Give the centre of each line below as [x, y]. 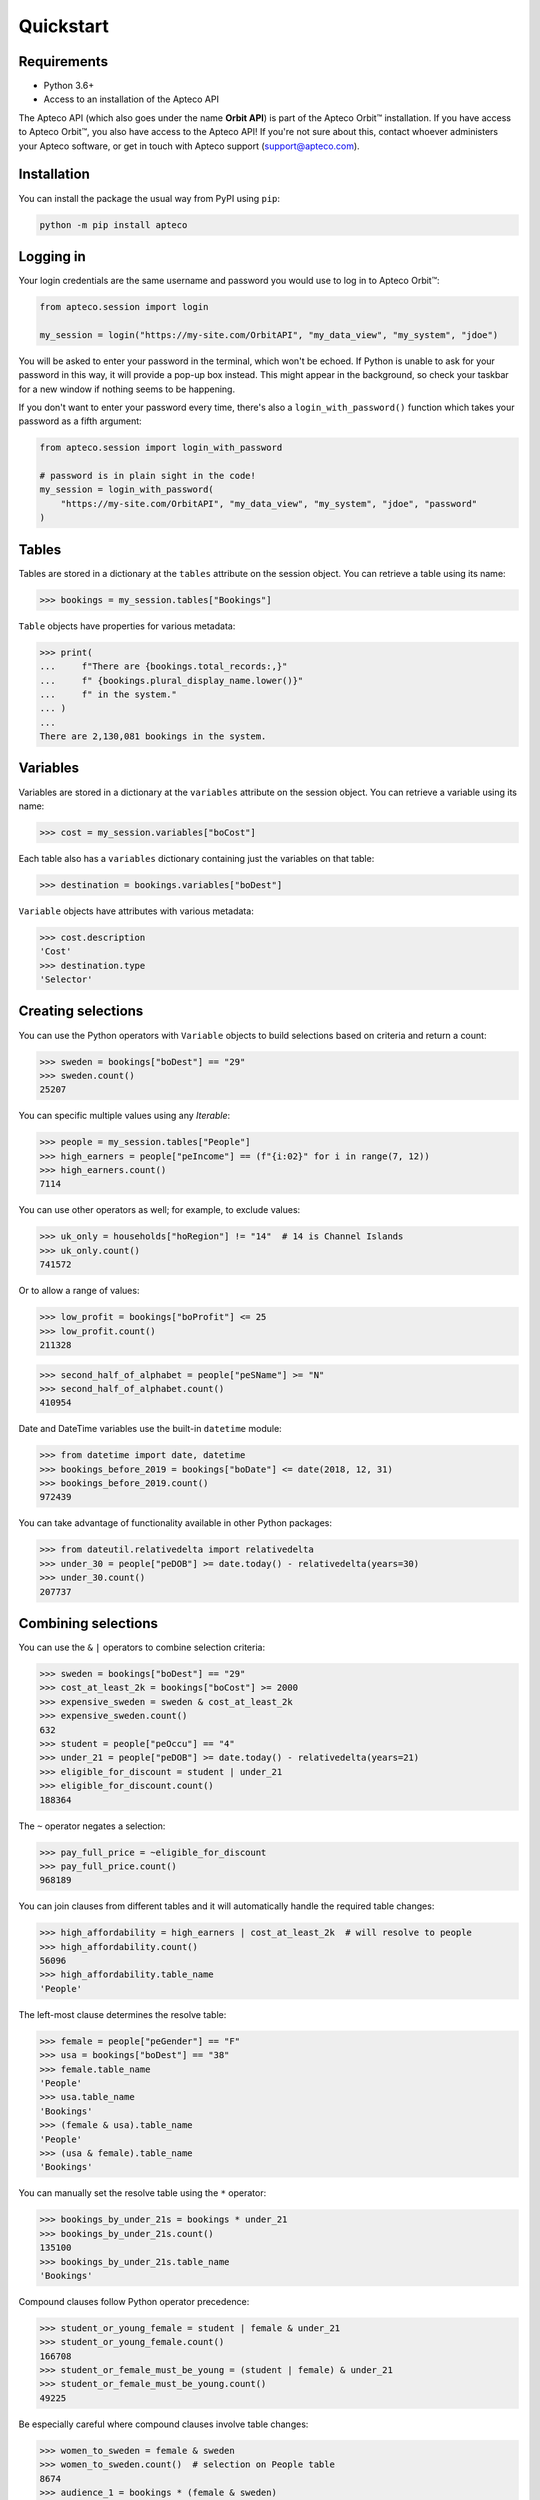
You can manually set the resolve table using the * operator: [142, 2193]
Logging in [52, 256]
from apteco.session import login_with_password [161, 448]
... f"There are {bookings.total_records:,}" [163, 666]
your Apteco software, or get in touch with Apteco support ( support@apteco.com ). [189, 146]
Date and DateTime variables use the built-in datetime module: [150, 1429]
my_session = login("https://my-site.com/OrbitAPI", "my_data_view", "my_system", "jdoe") [269, 334]
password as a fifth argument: [80, 421]
